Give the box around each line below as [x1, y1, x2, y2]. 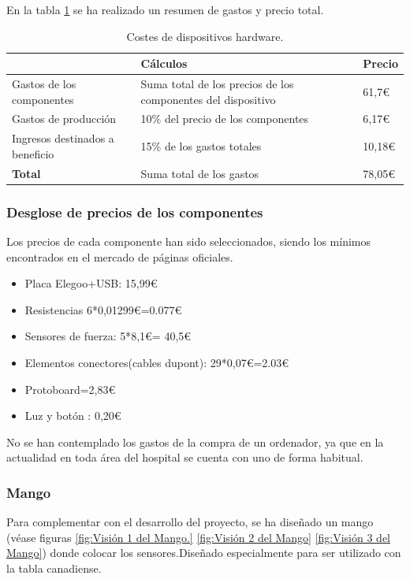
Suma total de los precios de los [140, 76, 294, 92]
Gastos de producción [12, 110, 117, 127]
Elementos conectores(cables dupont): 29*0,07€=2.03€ [24, 354, 289, 371]
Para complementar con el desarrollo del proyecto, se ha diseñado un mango [6, 514, 374, 530]
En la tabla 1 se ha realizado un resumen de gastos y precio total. [6, 2, 324, 17]
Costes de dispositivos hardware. [126, 28, 284, 44]
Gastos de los [12, 76, 76, 92]
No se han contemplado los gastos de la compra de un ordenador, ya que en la [6, 433, 384, 450]
